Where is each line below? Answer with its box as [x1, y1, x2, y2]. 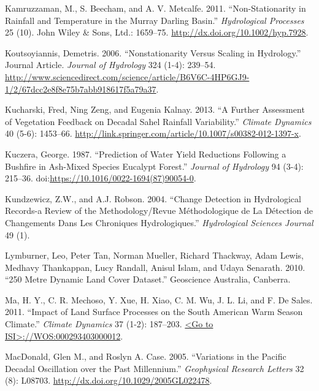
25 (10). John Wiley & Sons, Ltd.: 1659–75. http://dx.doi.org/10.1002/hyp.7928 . [5, 26, 309, 39]
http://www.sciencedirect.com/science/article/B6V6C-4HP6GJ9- [5, 70, 250, 83]
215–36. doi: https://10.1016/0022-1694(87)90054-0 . [5, 172, 196, 184]
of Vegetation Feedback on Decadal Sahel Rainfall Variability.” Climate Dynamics [5, 115, 312, 127]
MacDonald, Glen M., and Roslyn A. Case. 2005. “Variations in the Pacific [5, 350, 286, 363]
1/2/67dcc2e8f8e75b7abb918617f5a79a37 [5, 82, 156, 95]
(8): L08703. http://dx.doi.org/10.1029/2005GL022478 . [5, 374, 212, 387]
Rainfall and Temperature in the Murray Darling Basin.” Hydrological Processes [5, 13, 304, 26]
